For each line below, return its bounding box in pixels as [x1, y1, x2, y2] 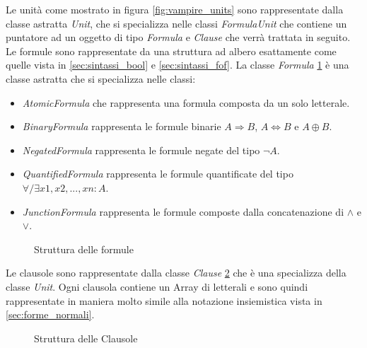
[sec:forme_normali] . [6, 307, 95, 322]
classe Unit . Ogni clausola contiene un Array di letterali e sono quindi [6, 279, 308, 294]
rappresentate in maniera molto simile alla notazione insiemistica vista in [6, 293, 322, 308]
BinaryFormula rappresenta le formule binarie [22, 119, 221, 134]
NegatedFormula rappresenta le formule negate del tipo [22, 142, 260, 157]
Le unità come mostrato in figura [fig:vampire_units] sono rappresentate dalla [6, 2, 344, 16]
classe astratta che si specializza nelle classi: [6, 71, 196, 86]
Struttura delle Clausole [34, 330, 138, 345]
